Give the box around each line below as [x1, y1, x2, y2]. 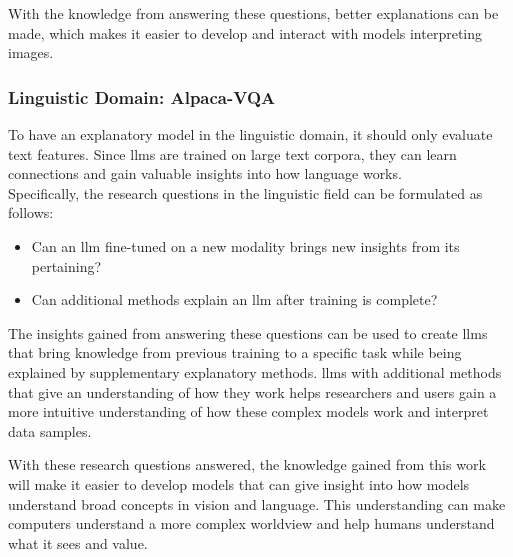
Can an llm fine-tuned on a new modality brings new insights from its [31, 235, 460, 256]
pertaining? [31, 255, 102, 276]
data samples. [8, 420, 92, 441]
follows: [8, 202, 54, 223]
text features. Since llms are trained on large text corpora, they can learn [8, 143, 457, 164]
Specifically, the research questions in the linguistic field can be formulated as [8, 182, 483, 203]
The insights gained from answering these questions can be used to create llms [8, 322, 488, 343]
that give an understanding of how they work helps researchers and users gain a [8, 381, 497, 402]
